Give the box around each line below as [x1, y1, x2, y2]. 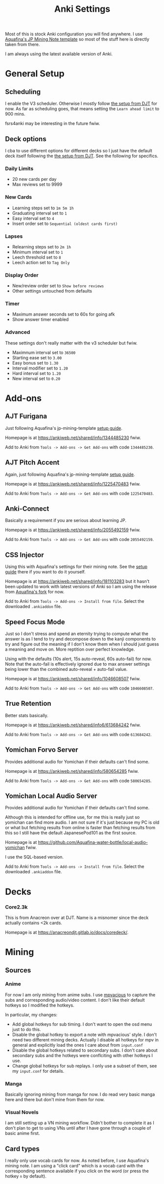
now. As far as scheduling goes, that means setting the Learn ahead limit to [5, 106, 160, 112]
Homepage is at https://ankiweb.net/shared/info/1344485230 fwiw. [5, 435, 141, 441]
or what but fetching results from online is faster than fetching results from [5, 825, 156, 831]
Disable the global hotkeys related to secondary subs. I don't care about [12, 1047, 158, 1053]
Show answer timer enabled [12, 317, 69, 322]
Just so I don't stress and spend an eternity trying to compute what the [5, 631, 148, 637]
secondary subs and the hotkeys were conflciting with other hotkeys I [12, 1052, 153, 1058]
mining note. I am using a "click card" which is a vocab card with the [5, 1163, 143, 1169]
